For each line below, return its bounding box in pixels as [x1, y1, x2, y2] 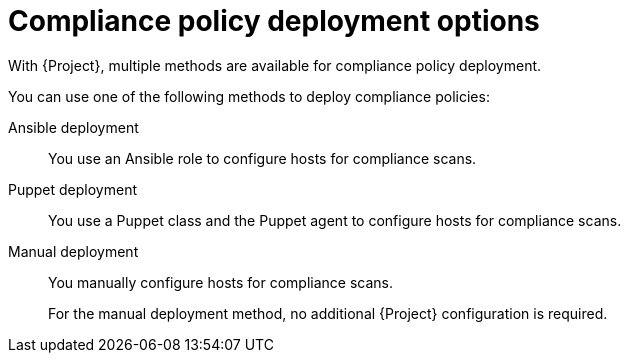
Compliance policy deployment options [8, 4, 540, 38]
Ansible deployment [8, 118, 139, 136]
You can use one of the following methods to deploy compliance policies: [8, 87, 490, 105]
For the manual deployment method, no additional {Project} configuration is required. [48, 304, 608, 322]
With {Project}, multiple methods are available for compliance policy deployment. [8, 56, 542, 74]
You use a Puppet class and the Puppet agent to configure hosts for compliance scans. [48, 211, 622, 229]
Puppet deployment [8, 180, 138, 198]
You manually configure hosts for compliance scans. [48, 273, 393, 291]
